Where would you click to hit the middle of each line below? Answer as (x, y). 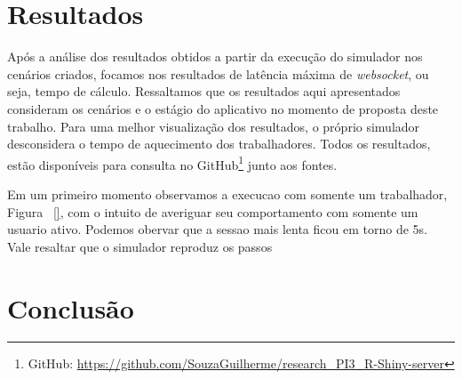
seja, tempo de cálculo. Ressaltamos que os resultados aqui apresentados (204, 91)
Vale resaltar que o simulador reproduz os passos (140, 246)
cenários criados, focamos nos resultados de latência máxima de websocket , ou (218, 73)
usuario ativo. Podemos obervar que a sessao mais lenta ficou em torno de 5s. (217, 229)
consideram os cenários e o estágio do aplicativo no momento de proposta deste (223, 108)
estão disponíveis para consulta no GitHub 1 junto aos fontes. (172, 163)
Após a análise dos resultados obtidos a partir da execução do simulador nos (215, 56)
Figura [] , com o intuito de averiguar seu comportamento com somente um (213, 211)
